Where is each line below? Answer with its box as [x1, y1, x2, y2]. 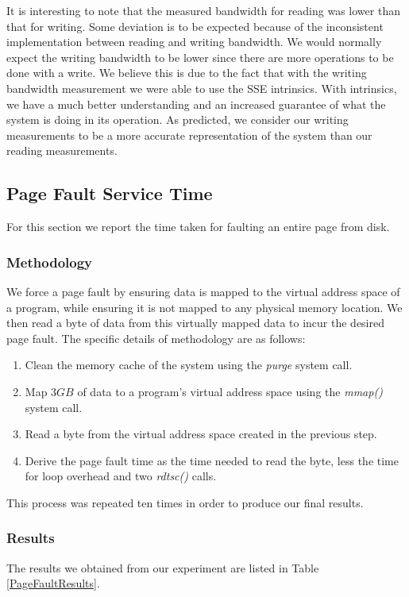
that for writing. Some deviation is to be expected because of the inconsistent [6, 17, 384, 34]
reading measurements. [6, 142, 118, 159]
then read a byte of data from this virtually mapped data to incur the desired [6, 314, 384, 331]
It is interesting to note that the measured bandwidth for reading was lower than [6, 2, 400, 18]
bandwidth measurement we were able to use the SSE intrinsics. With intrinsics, [6, 79, 397, 96]
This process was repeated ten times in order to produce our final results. [6, 494, 364, 510]
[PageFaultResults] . [6, 575, 100, 591]
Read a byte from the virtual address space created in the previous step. [25, 426, 377, 442]
